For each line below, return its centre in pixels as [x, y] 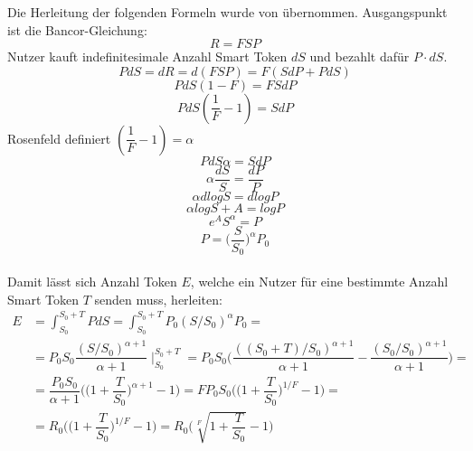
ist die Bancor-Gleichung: [77, 29]
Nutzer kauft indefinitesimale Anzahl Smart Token [147, 56]
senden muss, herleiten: [158, 299]
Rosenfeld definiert [59, 138]
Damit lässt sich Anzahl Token [92, 282]
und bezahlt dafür [359, 56]
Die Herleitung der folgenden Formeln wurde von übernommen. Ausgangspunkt [227, 12]
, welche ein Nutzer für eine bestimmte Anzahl [319, 282]
